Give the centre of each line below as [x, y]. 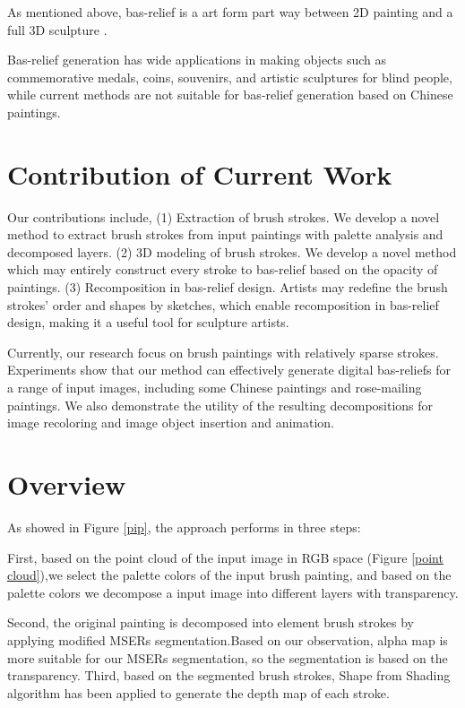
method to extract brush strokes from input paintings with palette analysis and [225, 234]
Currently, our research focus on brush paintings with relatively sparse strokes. [223, 352]
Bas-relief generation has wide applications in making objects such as [197, 60]
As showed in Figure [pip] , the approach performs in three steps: [184, 527]
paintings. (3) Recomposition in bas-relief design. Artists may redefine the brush [228, 287]
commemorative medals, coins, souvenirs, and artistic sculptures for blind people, [230, 77]
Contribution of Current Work [200, 173]
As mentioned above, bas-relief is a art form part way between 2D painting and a [230, 12]
